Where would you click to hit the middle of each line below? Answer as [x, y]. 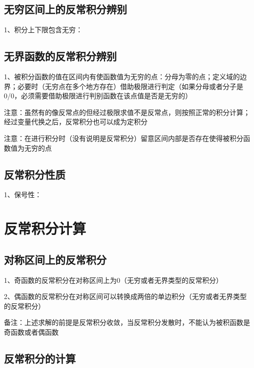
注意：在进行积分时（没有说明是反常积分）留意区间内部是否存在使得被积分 [124, 138]
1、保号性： [23, 195]
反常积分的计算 [40, 358]
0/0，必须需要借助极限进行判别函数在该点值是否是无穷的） [98, 96]
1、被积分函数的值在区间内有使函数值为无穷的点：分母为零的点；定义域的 [122, 76]
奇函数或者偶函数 [31, 332]
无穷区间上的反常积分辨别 [65, 9]
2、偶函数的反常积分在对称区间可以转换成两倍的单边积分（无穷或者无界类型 [125, 296]
